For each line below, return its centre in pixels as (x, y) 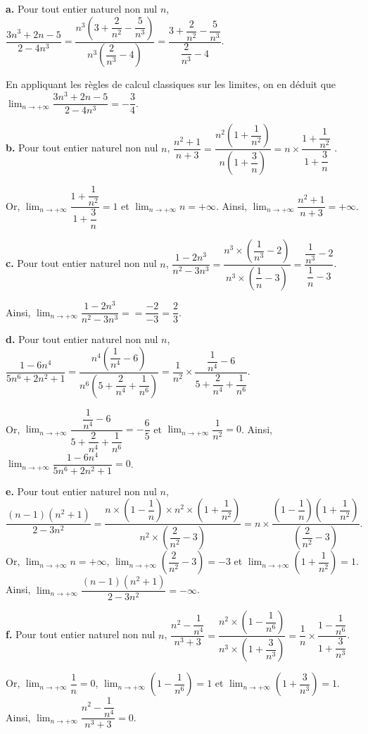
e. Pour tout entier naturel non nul (81, 491)
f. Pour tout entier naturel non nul (81, 634)
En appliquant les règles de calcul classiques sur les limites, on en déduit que (171, 84)
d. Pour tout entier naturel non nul (82, 339)
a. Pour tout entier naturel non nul (82, 8)
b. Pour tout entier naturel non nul (82, 148)
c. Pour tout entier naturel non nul (81, 263)
